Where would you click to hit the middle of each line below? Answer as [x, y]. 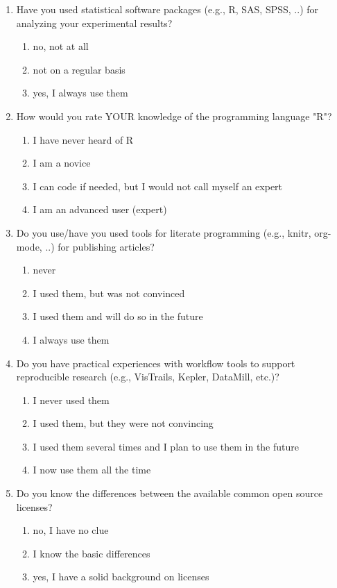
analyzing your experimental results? [94, 23]
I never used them [71, 400]
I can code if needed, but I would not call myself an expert [158, 186]
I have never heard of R [83, 139]
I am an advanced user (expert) [100, 209]
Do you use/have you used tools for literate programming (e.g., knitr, [164, 232]
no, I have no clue [71, 530]
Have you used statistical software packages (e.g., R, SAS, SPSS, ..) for [167, 9]
